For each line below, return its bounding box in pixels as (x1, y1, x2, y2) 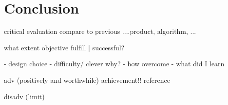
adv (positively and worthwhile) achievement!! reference (4, 75, 170, 85)
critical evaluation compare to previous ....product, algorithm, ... (4, 26, 196, 36)
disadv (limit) (4, 91, 45, 101)
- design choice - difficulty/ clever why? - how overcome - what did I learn (4, 59, 225, 69)
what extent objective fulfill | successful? (4, 42, 125, 52)
